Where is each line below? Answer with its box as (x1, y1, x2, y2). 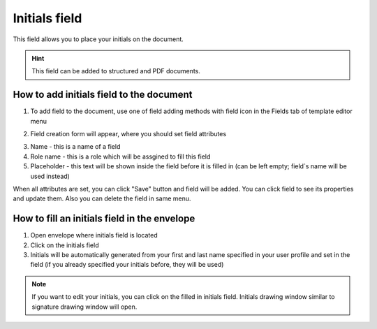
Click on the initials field (30, 241, 99, 249)
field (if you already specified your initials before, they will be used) (30, 261, 224, 269)
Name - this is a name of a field (30, 142, 121, 151)
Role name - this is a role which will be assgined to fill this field (30, 152, 211, 161)
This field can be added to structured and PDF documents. (31, 67, 200, 75)
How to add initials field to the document (13, 89, 193, 101)
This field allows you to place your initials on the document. (13, 35, 184, 43)
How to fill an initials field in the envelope (13, 213, 195, 225)
